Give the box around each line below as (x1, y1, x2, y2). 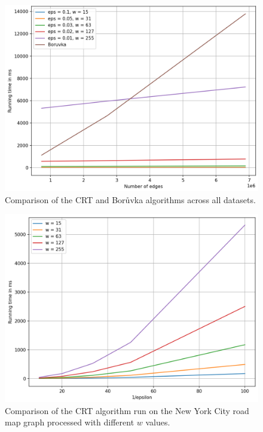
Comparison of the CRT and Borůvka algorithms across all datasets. (5, 193, 256, 206)
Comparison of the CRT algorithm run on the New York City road (5, 404, 249, 416)
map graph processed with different (5, 416, 134, 428)
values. (145, 416, 170, 428)
